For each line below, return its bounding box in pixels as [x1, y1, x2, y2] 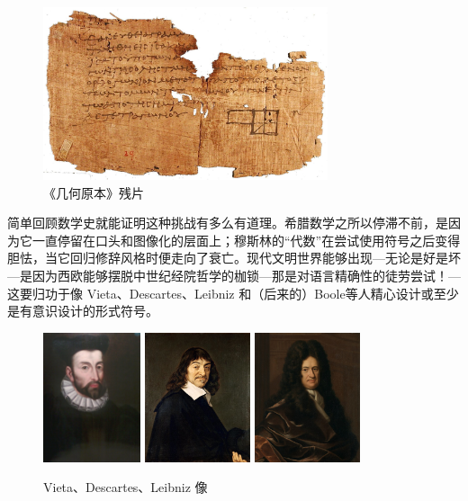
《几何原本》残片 [43, 183, 144, 201]
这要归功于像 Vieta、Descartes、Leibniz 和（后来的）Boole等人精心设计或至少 [7, 283, 459, 302]
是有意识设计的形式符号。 [7, 301, 158, 320]
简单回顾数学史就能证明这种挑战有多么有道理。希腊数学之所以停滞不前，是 [7, 213, 448, 232]
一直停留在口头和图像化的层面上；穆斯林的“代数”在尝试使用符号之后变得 [31, 230, 461, 249]
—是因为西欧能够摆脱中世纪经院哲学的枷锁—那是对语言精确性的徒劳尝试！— [7, 265, 461, 284]
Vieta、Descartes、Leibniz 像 [43, 478, 208, 497]
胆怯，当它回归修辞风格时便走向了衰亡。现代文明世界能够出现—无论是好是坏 [7, 248, 461, 267]
